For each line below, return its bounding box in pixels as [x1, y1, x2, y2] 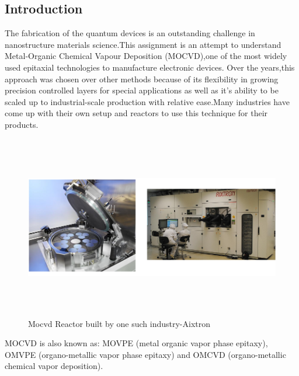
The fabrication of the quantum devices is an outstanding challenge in [5, 27, 255, 39]
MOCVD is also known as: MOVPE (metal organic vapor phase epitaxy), [5, 337, 268, 349]
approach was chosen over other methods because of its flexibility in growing [5, 72, 279, 85]
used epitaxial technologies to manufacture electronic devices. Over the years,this [5, 61, 295, 73]
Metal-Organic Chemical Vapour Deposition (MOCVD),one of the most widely [5, 50, 287, 62]
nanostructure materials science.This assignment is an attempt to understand [5, 38, 281, 50]
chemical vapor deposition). [5, 360, 103, 372]
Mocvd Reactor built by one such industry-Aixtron [28, 317, 211, 329]
